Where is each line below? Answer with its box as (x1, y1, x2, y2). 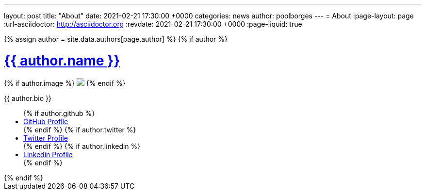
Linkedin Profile (23, 150, 73, 159)
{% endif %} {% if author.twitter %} (23, 125, 136, 134)
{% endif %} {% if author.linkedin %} (23, 142, 141, 150)
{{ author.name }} (4, 52, 120, 69)
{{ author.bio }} (4, 94, 51, 102)
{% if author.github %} (23, 109, 95, 117)
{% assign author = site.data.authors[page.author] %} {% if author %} (4, 35, 228, 43)
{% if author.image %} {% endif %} (4, 79, 126, 87)
